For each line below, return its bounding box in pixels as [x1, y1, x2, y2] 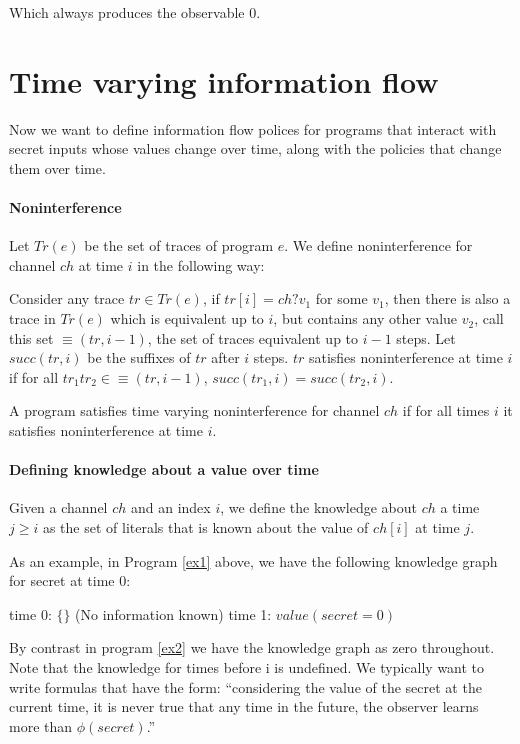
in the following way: [137, 254, 265, 275]
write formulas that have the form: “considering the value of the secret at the [9, 676, 482, 697]
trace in [9, 308, 56, 329]
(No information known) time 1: [75, 603, 272, 624]
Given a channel [9, 497, 108, 518]
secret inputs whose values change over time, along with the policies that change [9, 138, 502, 159]
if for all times [402, 400, 490, 421]
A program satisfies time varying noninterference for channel [9, 400, 380, 421]
